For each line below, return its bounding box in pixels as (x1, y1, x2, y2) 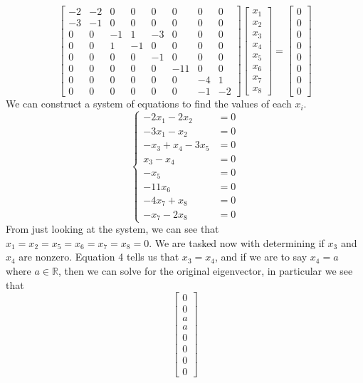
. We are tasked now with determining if (149, 235, 325, 250)
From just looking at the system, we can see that (6, 221, 219, 236)
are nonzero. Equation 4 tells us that (19, 249, 179, 264)
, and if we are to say (214, 249, 307, 264)
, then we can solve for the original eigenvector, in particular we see (58, 263, 353, 278)
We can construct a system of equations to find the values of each (6, 96, 292, 111)
